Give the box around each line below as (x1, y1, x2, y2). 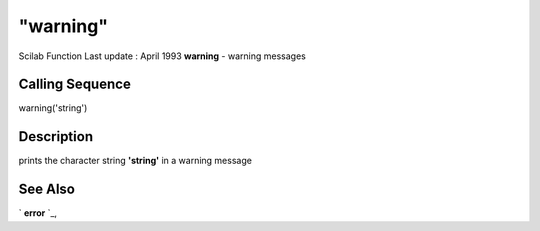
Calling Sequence (18, 76, 132, 93)
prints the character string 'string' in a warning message (18, 155, 252, 167)
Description (18, 128, 94, 145)
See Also (18, 181, 75, 198)
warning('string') (18, 102, 88, 114)
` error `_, (18, 207, 58, 219)
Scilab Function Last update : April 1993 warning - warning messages (18, 50, 307, 62)
